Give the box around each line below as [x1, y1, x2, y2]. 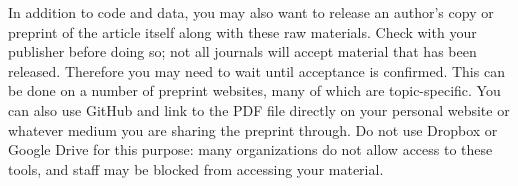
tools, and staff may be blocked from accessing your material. [8, 158, 384, 179]
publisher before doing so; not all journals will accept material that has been [8, 41, 477, 62]
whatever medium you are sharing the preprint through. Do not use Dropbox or [8, 119, 498, 140]
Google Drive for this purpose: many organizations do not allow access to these [8, 139, 493, 160]
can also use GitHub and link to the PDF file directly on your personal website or [8, 99, 510, 120]
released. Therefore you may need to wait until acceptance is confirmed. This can [8, 60, 505, 81]
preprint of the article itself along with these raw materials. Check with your [8, 21, 477, 42]
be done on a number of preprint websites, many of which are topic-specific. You [8, 80, 501, 101]
